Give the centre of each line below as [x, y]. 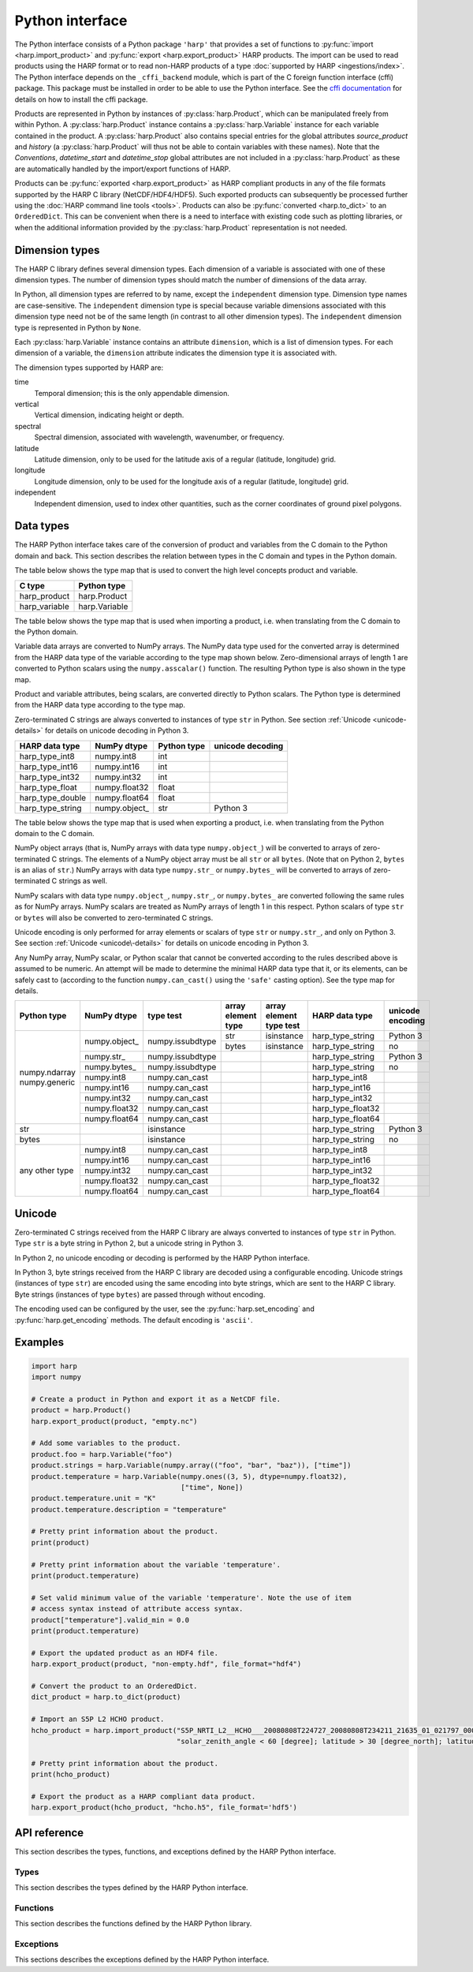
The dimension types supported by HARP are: [89, 368]
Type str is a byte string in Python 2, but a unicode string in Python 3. [129, 1243]
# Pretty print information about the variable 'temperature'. [156, 1565]
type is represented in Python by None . [78, 327]
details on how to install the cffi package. [81, 99]
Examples [39, 1342]
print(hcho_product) [71, 1774]
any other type [47, 1171]
